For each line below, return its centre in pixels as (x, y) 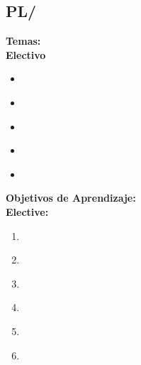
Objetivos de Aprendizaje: (71, 198)
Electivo (26, 54)
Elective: (27, 211)
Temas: (23, 41)
